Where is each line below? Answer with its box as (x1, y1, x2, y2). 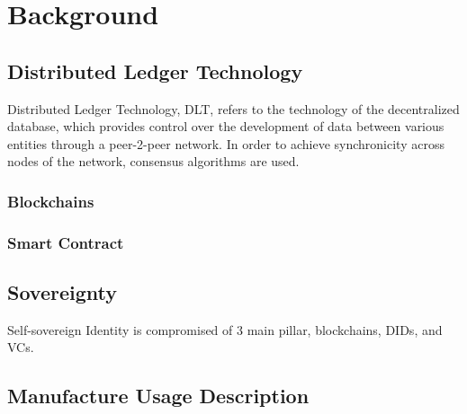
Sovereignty (7, 278, 117, 306)
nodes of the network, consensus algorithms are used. (7, 152, 300, 171)
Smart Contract (7, 231, 124, 253)
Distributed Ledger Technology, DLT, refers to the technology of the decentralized (7, 99, 460, 118)
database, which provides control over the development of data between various (7, 117, 445, 136)
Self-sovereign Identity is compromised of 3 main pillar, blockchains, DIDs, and (7, 320, 443, 339)
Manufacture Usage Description (7, 382, 310, 410)
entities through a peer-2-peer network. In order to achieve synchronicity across (7, 134, 445, 153)
